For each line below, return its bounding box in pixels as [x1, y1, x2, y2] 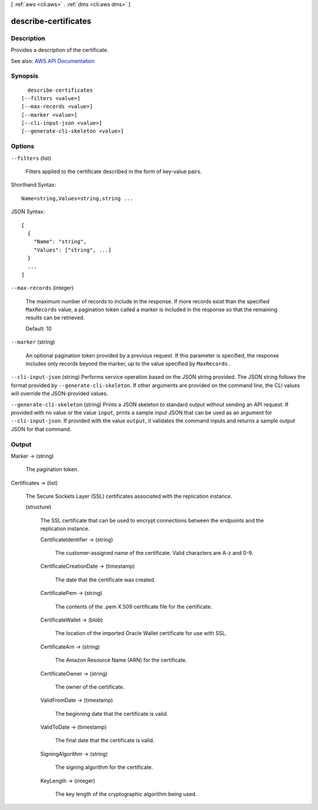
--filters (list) [11, 154, 51, 161]
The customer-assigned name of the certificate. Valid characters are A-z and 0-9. [55, 550, 253, 557]
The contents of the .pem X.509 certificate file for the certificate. [55, 603, 213, 610]
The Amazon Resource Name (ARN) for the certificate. [55, 657, 187, 664]
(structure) [25, 504, 52, 511]
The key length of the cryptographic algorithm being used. [55, 791, 197, 798]
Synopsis [11, 72, 38, 80]
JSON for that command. [11, 425, 72, 432]
